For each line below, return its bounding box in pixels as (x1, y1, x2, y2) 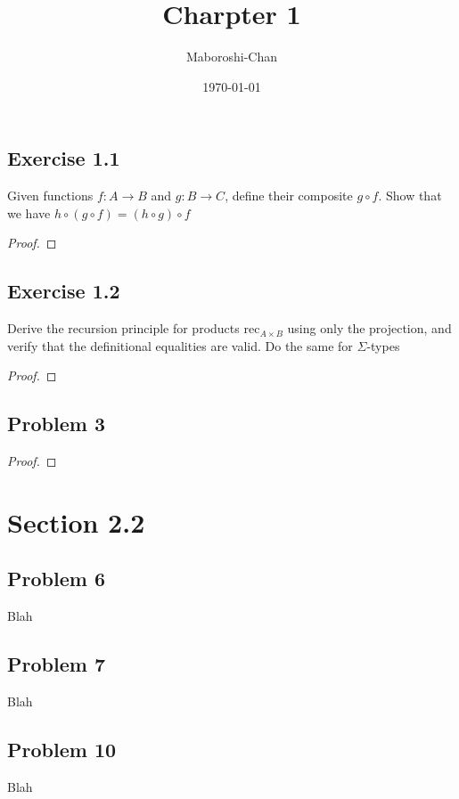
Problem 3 (7, 410, 105, 437)
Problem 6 (7, 565, 105, 592)
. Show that (378, 186, 442, 205)
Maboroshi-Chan (185, 47, 278, 66)
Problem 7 (7, 650, 105, 678)
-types (366, 336, 400, 355)
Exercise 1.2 (7, 277, 120, 305)
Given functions (7, 186, 94, 205)
